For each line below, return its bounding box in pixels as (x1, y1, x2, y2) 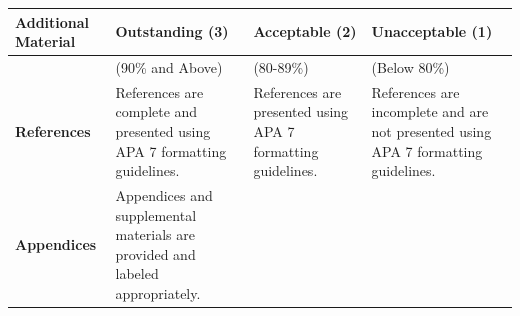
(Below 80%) (371, 56, 450, 77)
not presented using (371, 120, 492, 141)
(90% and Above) (115, 56, 223, 77)
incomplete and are (371, 101, 489, 122)
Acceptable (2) (253, 21, 357, 42)
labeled (115, 263, 159, 284)
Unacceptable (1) (371, 21, 493, 42)
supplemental (115, 204, 197, 225)
